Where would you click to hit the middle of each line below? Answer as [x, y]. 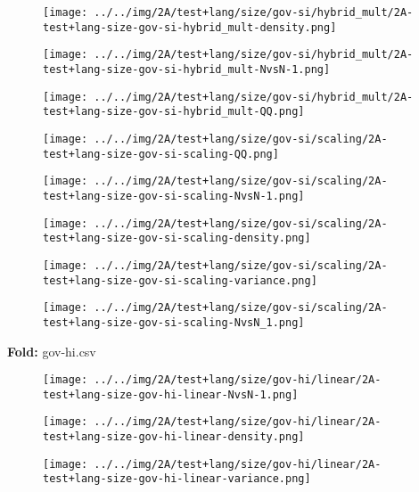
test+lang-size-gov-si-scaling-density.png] [177, 238]
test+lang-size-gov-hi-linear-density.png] [174, 437]
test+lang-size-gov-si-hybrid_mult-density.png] [190, 27]
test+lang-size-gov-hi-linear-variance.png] [177, 479]
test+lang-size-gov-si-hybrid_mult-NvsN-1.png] [187, 69]
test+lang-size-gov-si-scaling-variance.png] [180, 280]
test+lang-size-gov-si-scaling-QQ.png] [161, 154]
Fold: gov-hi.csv [52, 351]
